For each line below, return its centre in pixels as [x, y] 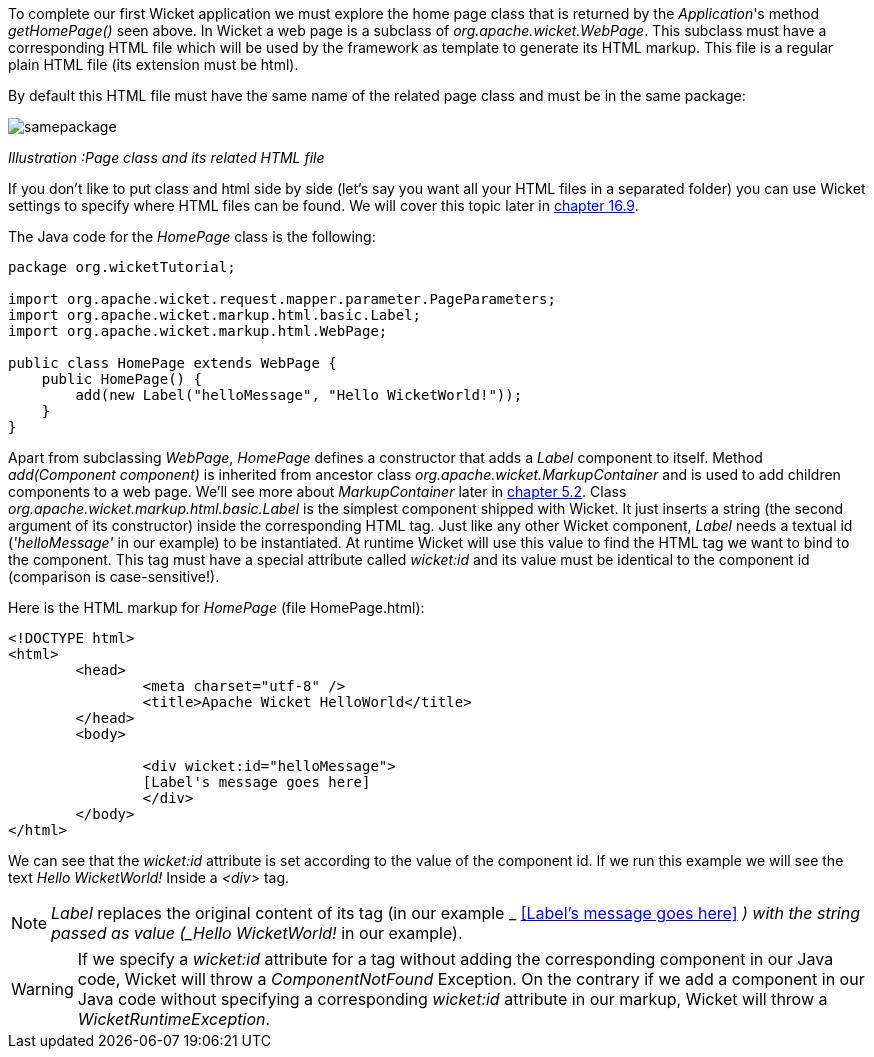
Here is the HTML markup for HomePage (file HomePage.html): [216, 607]
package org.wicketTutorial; [122, 267]
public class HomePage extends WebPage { [172, 363]
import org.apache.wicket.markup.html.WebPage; [198, 331]
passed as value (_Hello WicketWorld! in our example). [257, 933]
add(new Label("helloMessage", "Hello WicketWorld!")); [299, 395]
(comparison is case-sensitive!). [114, 576]
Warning [42, 989]
